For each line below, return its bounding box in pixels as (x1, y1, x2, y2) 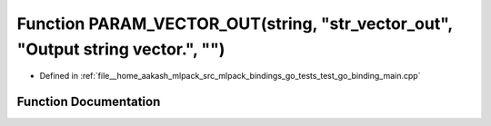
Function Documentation (16, 94, 161, 110)
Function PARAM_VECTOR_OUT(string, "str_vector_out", (16, 14, 454, 34)
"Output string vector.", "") (16, 39, 225, 59)
